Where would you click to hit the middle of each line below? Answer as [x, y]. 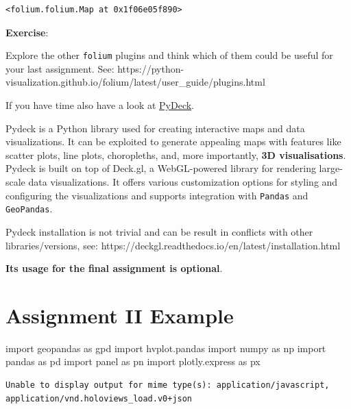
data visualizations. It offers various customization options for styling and [183, 182]
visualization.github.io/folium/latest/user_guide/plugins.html [135, 82]
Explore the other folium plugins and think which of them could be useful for [169, 55]
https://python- [151, 68]
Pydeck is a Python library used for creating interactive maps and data [155, 128]
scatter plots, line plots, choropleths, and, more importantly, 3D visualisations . [176, 154]
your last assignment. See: [60, 68]
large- [331, 168]
